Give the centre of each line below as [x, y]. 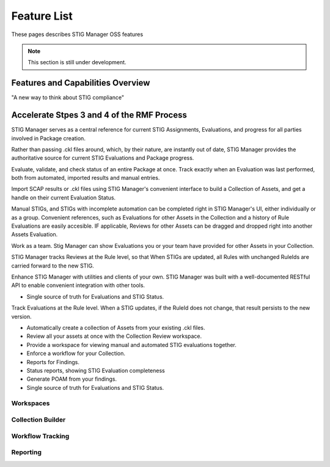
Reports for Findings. [53, 362]
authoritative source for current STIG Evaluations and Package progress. [103, 158]
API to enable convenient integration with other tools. [78, 285]
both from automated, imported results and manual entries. [86, 178]
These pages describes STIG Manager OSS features [77, 34]
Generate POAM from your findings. [72, 379]
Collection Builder [38, 420]
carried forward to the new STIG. [53, 266]
